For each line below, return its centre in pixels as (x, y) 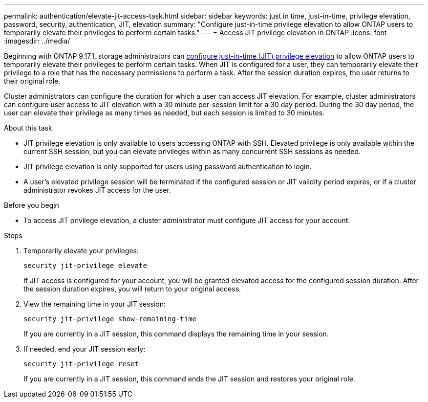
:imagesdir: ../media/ (37, 41)
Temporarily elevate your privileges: (81, 251)
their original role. (32, 81)
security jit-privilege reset (81, 364)
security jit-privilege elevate (85, 266)
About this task (28, 128)
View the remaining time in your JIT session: (95, 304)
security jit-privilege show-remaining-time (110, 319)
